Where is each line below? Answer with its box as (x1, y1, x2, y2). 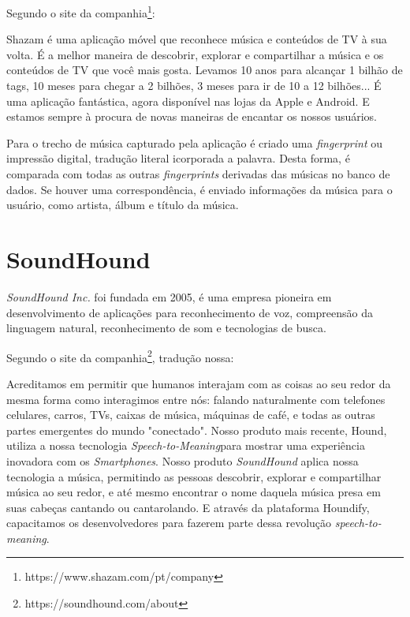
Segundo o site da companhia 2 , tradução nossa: (6, 346, 234, 365)
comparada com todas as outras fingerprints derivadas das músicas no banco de (6, 166, 390, 181)
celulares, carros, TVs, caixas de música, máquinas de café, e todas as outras (6, 406, 375, 423)
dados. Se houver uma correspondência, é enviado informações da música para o (6, 181, 393, 197)
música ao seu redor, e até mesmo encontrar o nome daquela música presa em (6, 484, 381, 500)
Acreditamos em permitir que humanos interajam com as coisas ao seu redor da (6, 375, 391, 391)
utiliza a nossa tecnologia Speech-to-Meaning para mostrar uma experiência (6, 437, 365, 454)
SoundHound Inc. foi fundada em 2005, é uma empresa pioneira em (6, 288, 332, 305)
